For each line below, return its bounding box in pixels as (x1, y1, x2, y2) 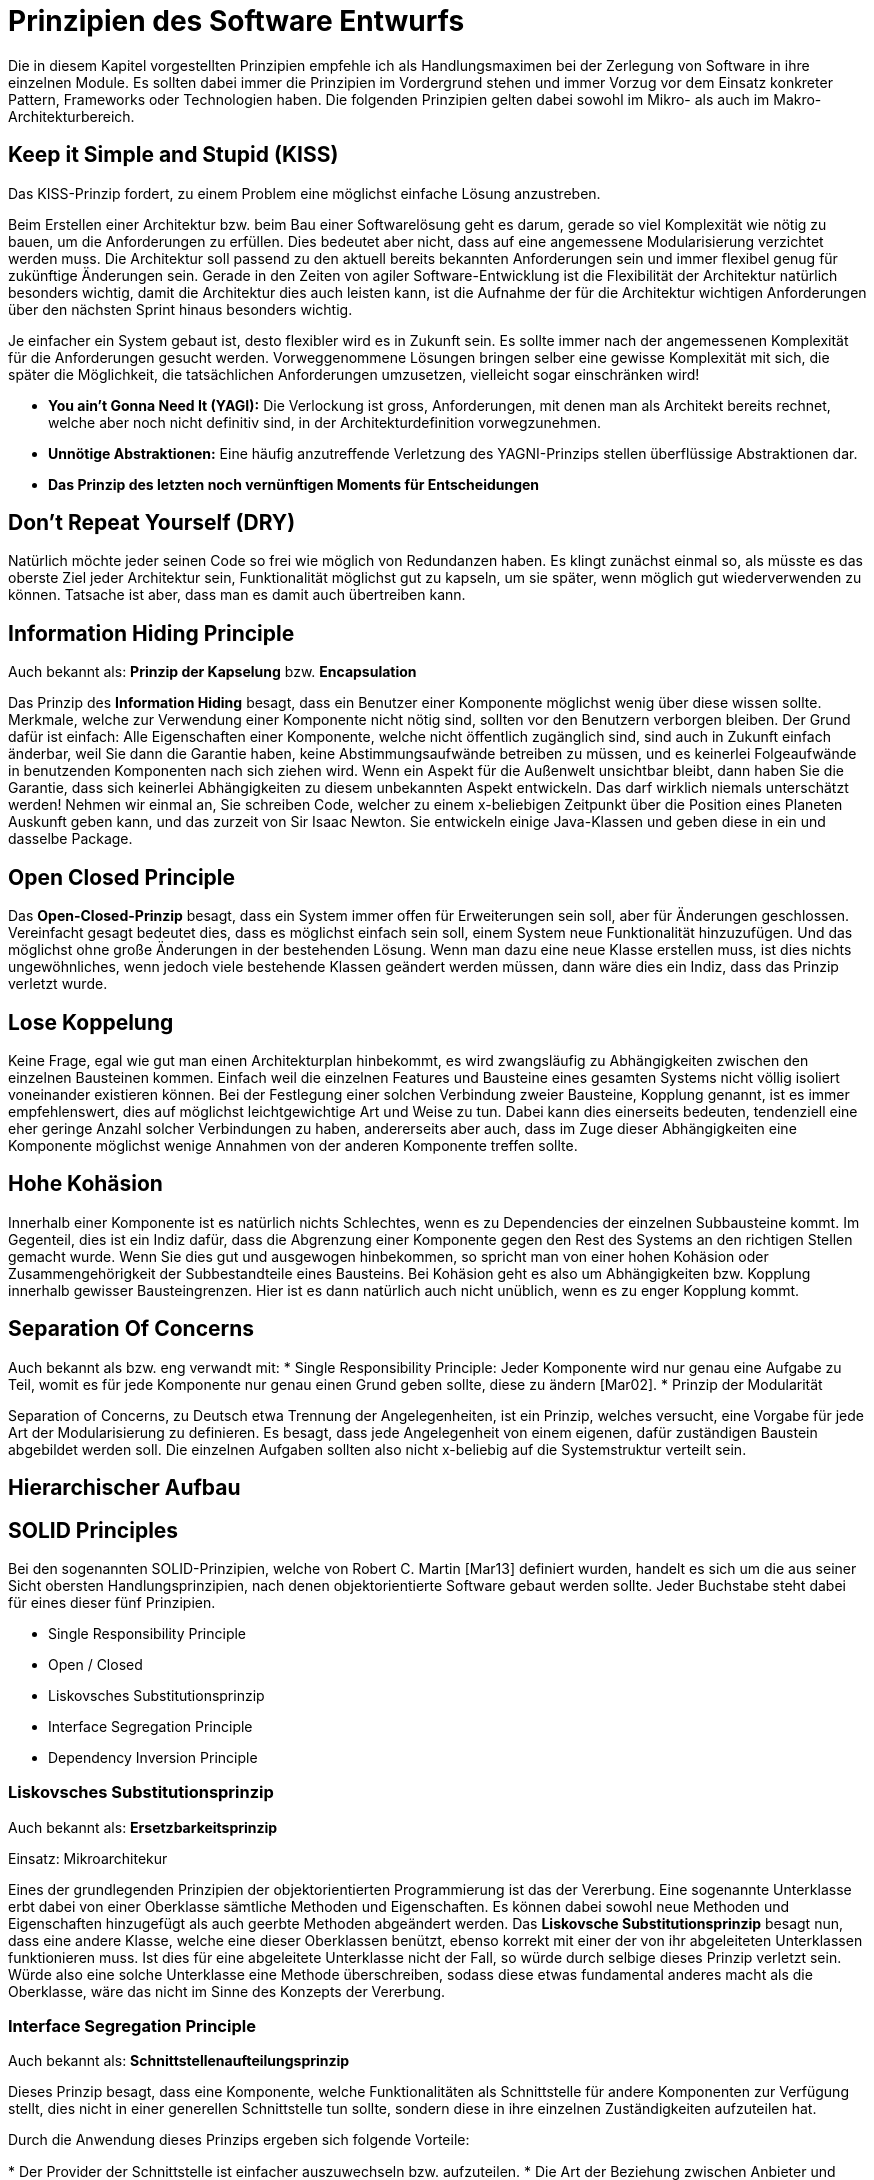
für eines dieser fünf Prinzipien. (8, 1593, 216, 1611)
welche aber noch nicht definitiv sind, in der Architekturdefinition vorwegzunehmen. (48, 413, 602, 431)
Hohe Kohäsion (8, 1171, 163, 1197)
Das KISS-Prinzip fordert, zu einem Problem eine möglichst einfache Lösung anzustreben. (8, 184, 601, 202)
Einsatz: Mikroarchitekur (8, 1849, 168, 1867)
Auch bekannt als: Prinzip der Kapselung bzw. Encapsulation (8, 663, 417, 681)
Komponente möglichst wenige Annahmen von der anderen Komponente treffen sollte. (8, 1136, 578, 1154)
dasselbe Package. (8, 830, 133, 848)
